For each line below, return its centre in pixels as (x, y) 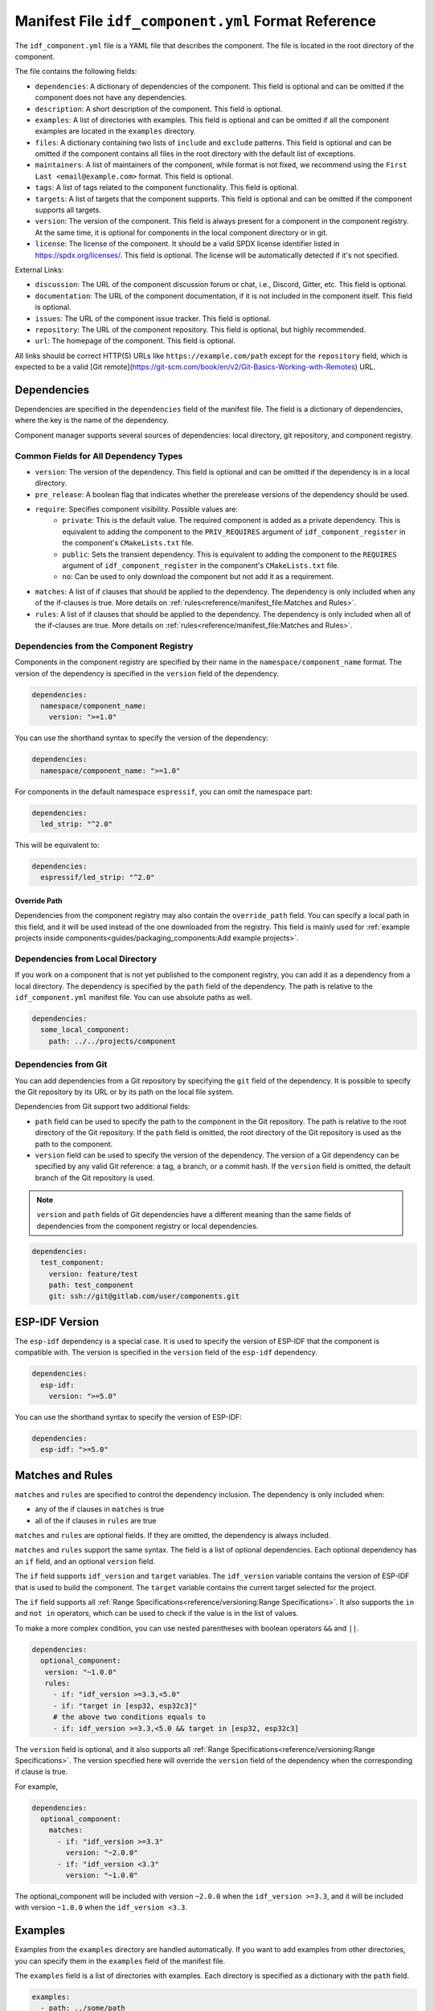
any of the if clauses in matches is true (100, 1509)
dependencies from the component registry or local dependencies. (147, 1226)
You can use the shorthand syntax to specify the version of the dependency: (142, 738)
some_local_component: (85, 1030)
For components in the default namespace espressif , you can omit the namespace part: (164, 792)
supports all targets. (68, 210)
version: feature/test (93, 1274)
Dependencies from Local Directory (86, 959)
